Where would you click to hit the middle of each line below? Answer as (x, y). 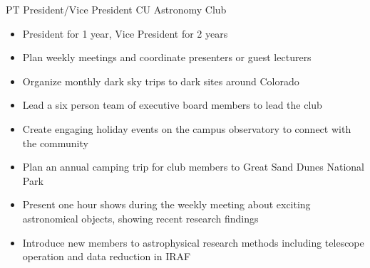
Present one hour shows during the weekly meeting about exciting (166, 204)
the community (55, 143)
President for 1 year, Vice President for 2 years (125, 33)
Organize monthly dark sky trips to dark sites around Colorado (161, 81)
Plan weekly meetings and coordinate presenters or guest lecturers (167, 57)
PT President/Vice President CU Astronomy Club (116, 9)
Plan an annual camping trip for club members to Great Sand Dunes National (193, 167)
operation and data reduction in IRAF (107, 256)
